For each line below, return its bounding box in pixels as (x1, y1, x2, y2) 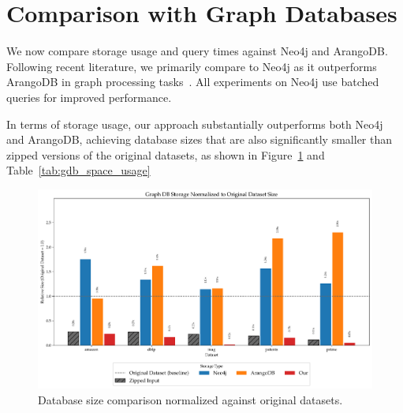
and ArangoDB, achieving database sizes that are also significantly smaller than (6, 131, 393, 148)
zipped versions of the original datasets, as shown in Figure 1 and (6, 146, 325, 163)
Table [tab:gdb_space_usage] (6, 162, 151, 178)
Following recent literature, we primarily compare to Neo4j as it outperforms (6, 58, 377, 74)
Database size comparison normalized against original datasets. (38, 391, 343, 407)
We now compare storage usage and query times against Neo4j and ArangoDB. (6, 43, 388, 59)
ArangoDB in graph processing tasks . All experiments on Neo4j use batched (6, 73, 379, 90)
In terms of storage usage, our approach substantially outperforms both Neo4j (6, 115, 383, 132)
